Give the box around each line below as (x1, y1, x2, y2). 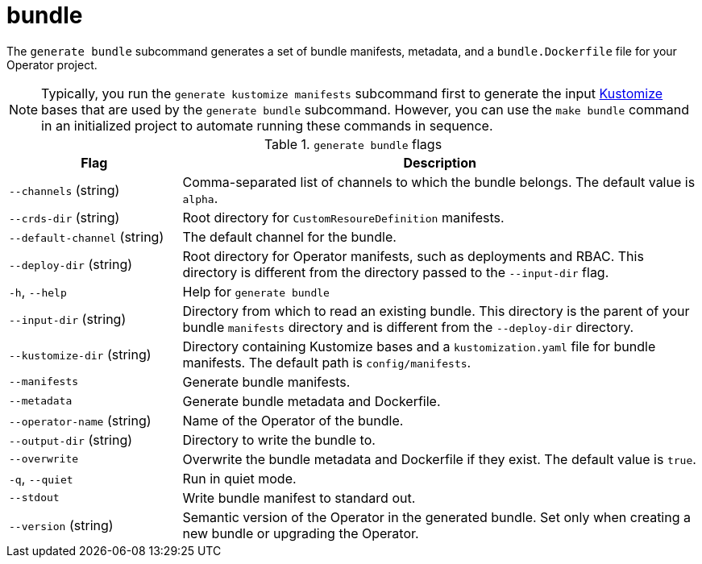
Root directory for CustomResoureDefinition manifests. (182, 209, 505, 226)
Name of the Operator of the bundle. (182, 412, 404, 429)
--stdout (9, 491, 60, 504)
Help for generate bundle (182, 283, 330, 300)
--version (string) (9, 516, 114, 533)
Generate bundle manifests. (182, 373, 351, 390)
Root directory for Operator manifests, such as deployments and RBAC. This (182, 247, 644, 264)
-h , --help (9, 283, 67, 300)
